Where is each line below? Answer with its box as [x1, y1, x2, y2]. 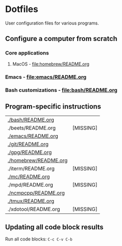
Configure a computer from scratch [5, 34, 118, 43]
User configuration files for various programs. [5, 20, 99, 26]
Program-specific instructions [5, 102, 101, 110]
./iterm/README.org [7, 165, 55, 172]
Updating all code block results [5, 222, 104, 231]
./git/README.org [7, 141, 49, 148]
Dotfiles [5, 3, 38, 15]
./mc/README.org [7, 173, 50, 180]
